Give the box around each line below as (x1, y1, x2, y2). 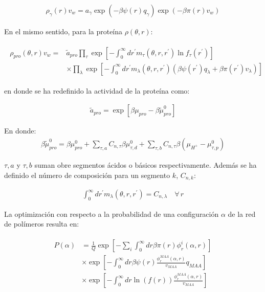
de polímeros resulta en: (4, 218, 79, 229)
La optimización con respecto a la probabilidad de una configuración (4, 208, 219, 219)
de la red (228, 208, 256, 219)
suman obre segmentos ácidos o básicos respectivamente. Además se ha (34, 159, 257, 170)
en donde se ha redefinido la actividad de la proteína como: (4, 85, 190, 96)
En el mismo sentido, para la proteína (4, 26, 123, 37)
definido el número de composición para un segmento (4, 169, 170, 180)
